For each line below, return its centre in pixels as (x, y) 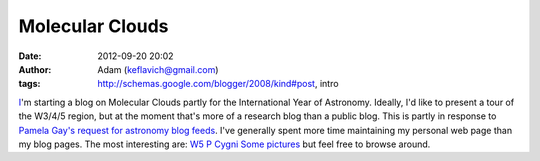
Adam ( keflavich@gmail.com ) (158, 69)
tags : (29, 84)
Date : (30, 56)
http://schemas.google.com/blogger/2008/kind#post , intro (218, 84)
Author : (35, 69)
